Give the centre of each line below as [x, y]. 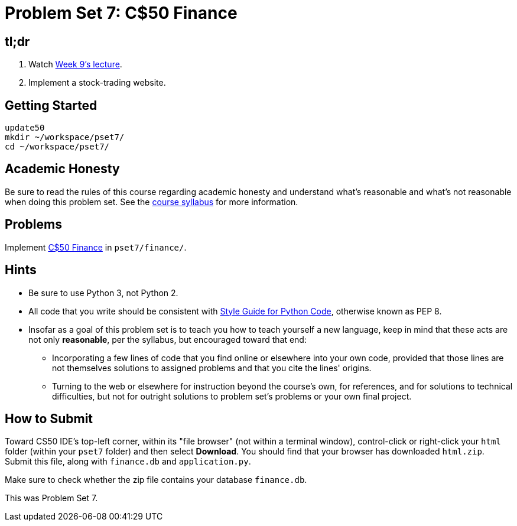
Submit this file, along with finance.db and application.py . [128, 462]
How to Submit [49, 418]
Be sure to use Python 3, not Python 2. [103, 293]
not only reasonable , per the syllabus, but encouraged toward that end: [168, 339]
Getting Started [51, 105]
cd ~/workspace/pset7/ [57, 147]
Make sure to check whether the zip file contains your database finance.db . [156, 480]
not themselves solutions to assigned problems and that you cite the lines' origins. [212, 368]
